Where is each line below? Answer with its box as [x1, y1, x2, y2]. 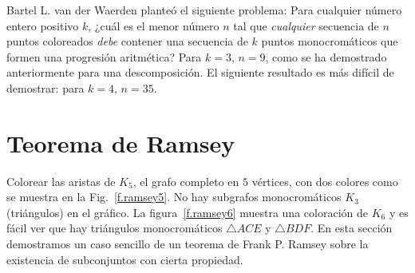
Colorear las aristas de [6, 172, 116, 189]
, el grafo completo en [132, 172, 239, 189]
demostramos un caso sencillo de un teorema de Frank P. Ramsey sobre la [6, 235, 369, 252]
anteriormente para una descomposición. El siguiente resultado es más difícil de [6, 64, 394, 81]
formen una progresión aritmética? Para [6, 48, 202, 65]
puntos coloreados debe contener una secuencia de [6, 33, 248, 49]
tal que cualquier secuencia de [233, 17, 379, 34]
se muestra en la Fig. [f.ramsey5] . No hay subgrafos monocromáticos [6, 188, 342, 205]
